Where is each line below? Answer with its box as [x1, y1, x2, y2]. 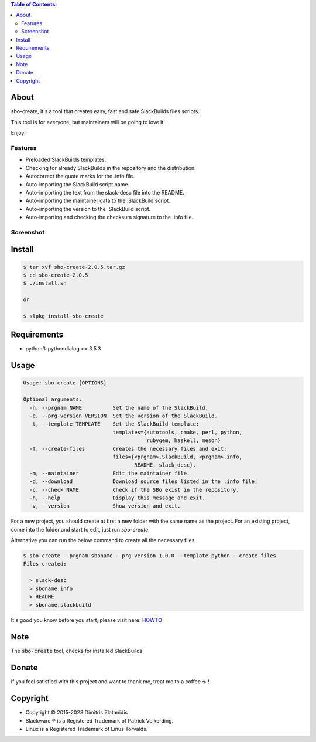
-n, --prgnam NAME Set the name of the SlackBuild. [29, 404, 209, 411]
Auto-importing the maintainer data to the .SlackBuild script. [25, 197, 171, 205]
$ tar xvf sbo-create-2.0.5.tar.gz [23, 264, 125, 270]
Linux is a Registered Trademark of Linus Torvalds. [25, 725, 148, 732]
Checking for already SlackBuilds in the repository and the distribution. [25, 164, 196, 171]
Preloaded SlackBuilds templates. [25, 156, 107, 164]
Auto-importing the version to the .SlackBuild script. [25, 205, 151, 212]
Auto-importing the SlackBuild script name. [25, 181, 130, 188]
